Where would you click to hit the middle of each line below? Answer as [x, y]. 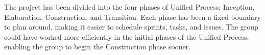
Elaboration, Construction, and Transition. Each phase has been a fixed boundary [133, 17]
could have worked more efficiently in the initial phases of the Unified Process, [127, 36]
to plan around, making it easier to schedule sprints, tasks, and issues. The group [131, 27]
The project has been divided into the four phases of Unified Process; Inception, [129, 7]
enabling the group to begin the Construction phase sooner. [98, 47]
